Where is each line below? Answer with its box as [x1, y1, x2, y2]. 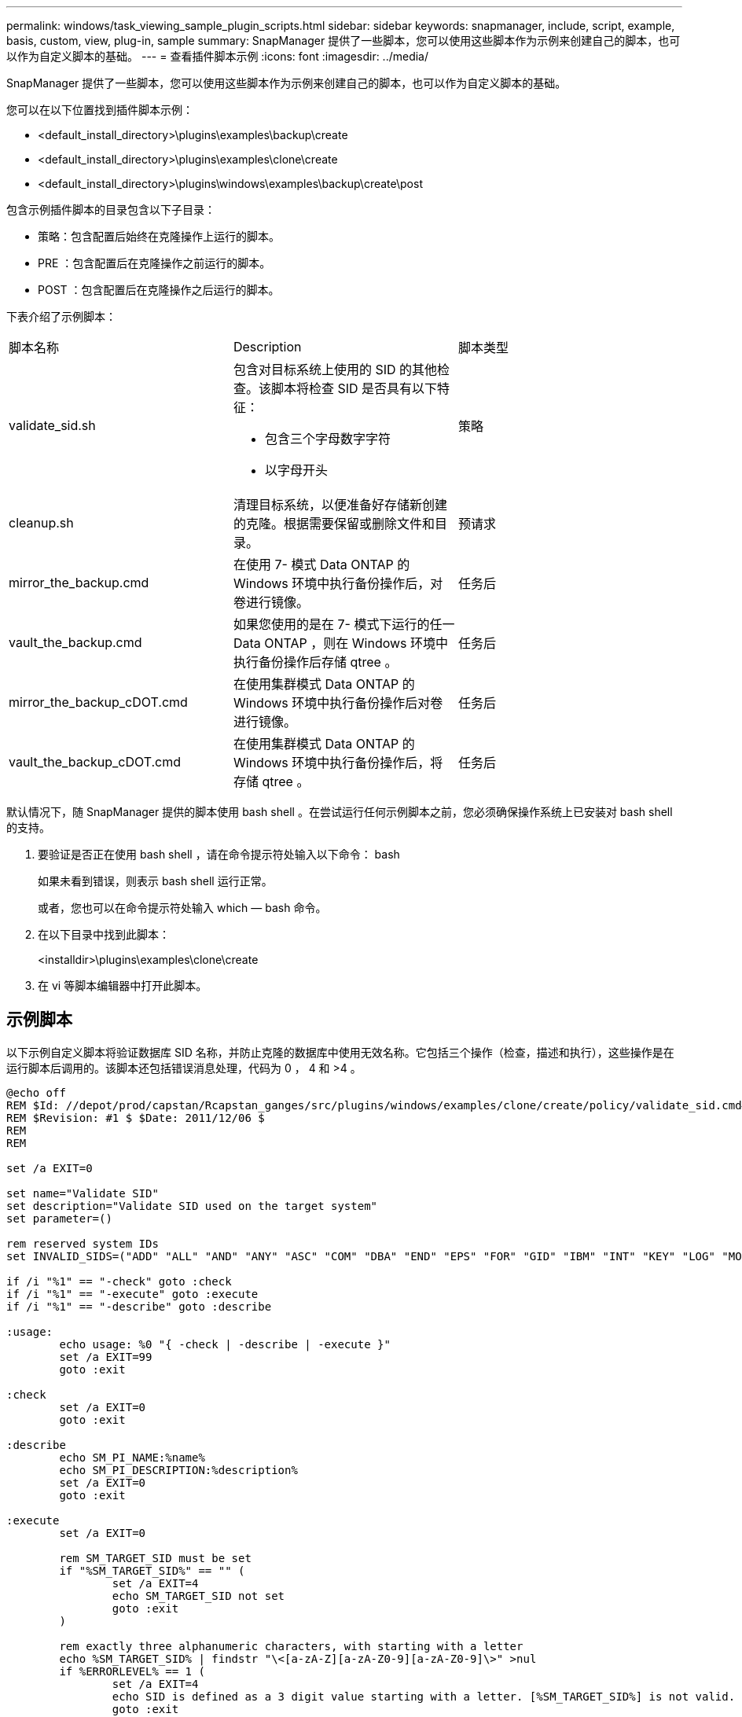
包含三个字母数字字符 [264, 431, 391, 447]
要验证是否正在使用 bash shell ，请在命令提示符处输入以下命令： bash [38, 847, 400, 861]
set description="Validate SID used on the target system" [6, 1199, 378, 1212]
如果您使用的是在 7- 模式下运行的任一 [233, 616, 455, 632]
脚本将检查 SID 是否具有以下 [270, 381, 438, 396]
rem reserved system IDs [6, 1237, 159, 1250]
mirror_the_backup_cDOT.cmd [9, 694, 188, 710]
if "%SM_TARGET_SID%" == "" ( [59, 1564, 245, 1577]
